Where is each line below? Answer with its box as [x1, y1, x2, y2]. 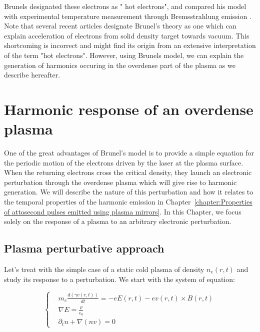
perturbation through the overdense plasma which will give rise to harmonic [4, 176, 237, 187]
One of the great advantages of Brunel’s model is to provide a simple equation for [4, 147, 254, 158]
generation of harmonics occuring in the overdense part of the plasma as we [4, 59, 235, 70]
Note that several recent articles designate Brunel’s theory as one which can [4, 20, 236, 31]
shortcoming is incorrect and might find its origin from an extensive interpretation [4, 40, 256, 50]
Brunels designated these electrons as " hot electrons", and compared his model [4, 1, 246, 11]
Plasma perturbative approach [4, 240, 164, 256]
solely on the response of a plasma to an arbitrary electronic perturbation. [4, 216, 231, 226]
